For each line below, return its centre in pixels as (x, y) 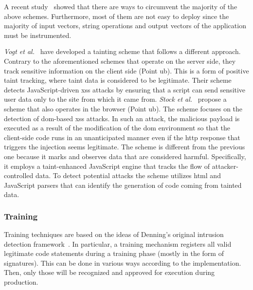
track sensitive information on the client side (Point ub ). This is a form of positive (126, 70)
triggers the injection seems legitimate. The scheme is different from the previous (125, 147)
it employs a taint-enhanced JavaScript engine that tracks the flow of (107, 166)
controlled (19, 175)
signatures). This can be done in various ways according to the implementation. (123, 263)
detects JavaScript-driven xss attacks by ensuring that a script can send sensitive (125, 89)
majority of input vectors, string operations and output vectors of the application (125, 26)
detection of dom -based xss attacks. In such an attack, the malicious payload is (122, 118)
